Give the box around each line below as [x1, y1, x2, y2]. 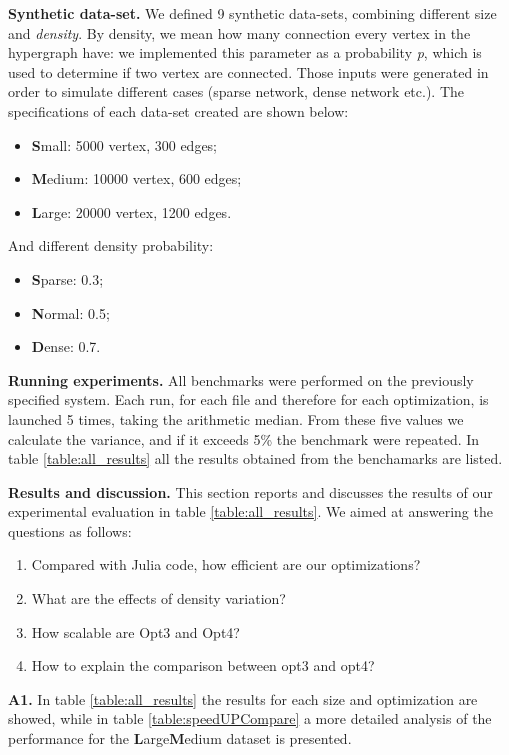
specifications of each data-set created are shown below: [8, 100, 349, 121]
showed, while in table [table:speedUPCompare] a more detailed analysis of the [8, 708, 492, 729]
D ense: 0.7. [31, 336, 101, 357]
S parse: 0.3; [31, 268, 104, 289]
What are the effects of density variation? [31, 588, 286, 609]
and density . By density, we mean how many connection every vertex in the [8, 22, 471, 43]
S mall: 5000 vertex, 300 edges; [31, 134, 218, 155]
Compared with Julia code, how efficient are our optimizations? [31, 554, 421, 575]
